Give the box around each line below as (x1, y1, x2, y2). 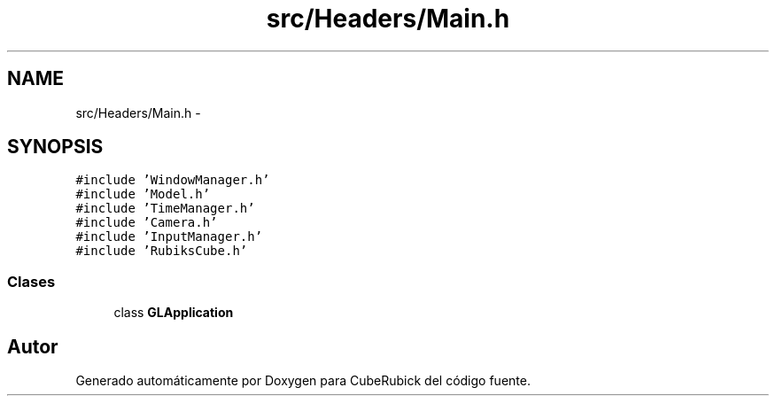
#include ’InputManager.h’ (75, 229, 263, 244)
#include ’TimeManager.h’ (75, 201, 255, 216)
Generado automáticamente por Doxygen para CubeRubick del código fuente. (75, 373, 531, 389)
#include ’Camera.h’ (75, 215, 218, 230)
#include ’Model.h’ (75, 187, 211, 202)
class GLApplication (113, 305, 234, 321)
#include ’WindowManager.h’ (75, 173, 270, 188)
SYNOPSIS (7, 136, 104, 159)
